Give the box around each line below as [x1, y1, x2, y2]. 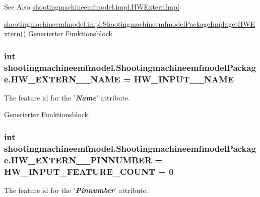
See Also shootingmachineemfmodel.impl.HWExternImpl [4, 2, 179, 12]
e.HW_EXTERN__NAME [4, 72, 120, 85]
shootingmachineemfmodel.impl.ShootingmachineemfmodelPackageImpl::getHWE [4, 18, 255, 29]
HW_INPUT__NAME [134, 72, 234, 85]
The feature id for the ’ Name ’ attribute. [4, 92, 131, 103]
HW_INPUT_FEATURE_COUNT [4, 165, 156, 177]
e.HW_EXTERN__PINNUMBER [4, 153, 152, 166]
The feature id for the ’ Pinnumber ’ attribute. [4, 185, 148, 195]
